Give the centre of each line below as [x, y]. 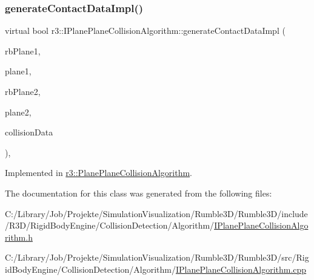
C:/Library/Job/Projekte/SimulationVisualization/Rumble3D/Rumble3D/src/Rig [157, 257]
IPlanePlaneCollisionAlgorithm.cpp [241, 269]
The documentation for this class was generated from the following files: [139, 193]
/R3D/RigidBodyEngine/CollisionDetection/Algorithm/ [110, 225]
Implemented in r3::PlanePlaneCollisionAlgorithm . [99, 173]
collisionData [29, 132]
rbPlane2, [23, 91]
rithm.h [19, 237]
